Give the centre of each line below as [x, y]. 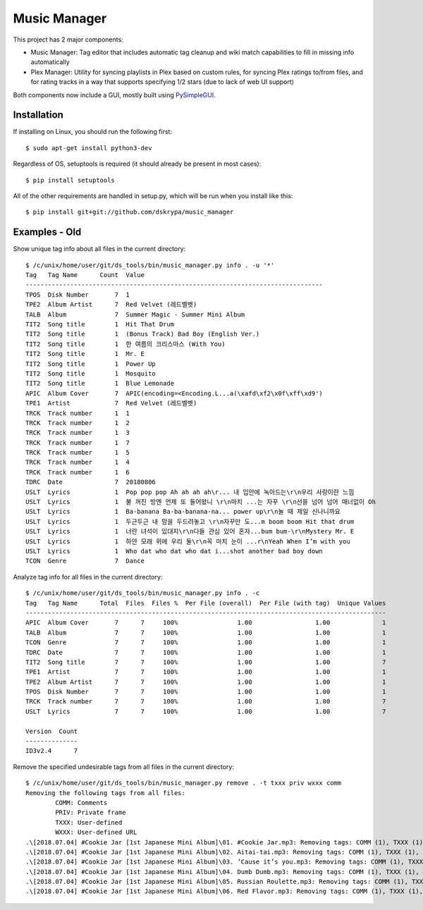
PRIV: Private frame [91, 813]
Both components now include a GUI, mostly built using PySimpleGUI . [115, 94]
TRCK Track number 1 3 [78, 433]
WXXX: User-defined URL [96, 832]
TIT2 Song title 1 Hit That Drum [100, 324]
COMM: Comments [81, 803]
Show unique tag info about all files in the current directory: [99, 249]
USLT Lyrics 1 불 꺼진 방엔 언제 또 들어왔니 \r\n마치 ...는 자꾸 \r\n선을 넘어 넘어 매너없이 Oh [201, 502]
